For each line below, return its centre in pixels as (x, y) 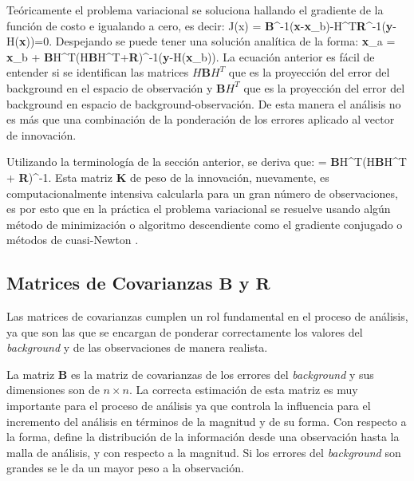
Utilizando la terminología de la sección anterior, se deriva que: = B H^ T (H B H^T (207, 162)
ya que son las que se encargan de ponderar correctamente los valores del (185, 331)
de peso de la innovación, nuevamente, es (229, 177)
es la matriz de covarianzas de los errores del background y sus (222, 374)
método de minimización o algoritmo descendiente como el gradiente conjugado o (205, 224)
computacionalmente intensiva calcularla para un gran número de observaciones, (202, 193)
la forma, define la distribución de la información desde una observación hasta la (203, 437)
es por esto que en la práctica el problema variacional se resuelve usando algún (199, 209)
